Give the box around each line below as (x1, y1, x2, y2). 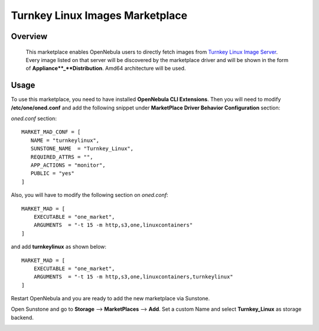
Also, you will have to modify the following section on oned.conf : (11, 192, 168, 199)
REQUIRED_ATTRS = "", (30, 154, 93, 160)
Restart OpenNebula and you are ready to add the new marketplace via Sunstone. (11, 295, 210, 302)
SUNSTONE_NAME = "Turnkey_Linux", (30, 145, 134, 152)
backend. (11, 314, 34, 321)
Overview (11, 31, 48, 41)
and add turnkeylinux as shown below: (11, 243, 106, 251)
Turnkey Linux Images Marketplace (11, 9, 188, 22)
